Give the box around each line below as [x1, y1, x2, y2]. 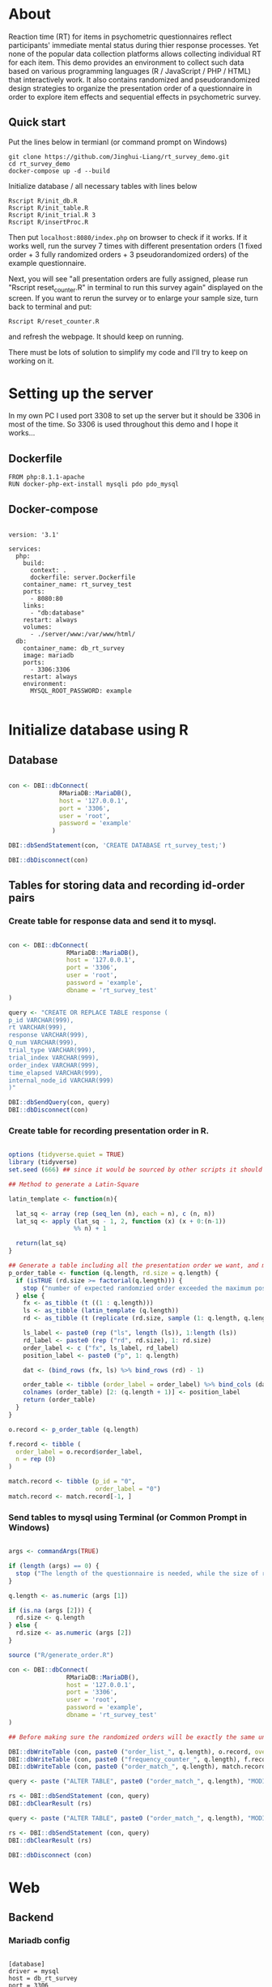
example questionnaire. [8, 258, 87, 268]
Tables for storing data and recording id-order [8, 879, 245, 893]
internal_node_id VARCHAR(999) [8, 1076, 114, 1085]
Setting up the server [8, 384, 154, 402]
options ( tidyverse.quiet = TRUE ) [8, 1150, 125, 1159]
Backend [8, 1910, 54, 1924]
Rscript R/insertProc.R [8, 218, 89, 226]
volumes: [23, 623, 53, 632]
